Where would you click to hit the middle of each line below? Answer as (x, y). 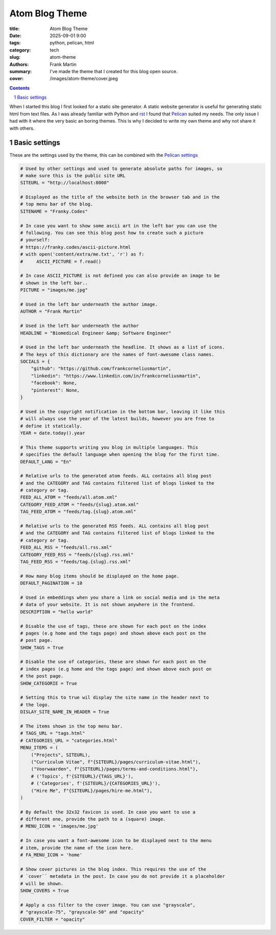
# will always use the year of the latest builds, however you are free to (117, 419)
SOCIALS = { (35, 362)
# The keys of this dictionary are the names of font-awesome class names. (117, 354)
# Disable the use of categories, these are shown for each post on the (113, 662)
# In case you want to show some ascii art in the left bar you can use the (119, 226)
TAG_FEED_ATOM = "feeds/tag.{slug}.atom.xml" (78, 512)
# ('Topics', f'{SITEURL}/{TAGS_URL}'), (82, 776)
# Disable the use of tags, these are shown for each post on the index (113, 626)
